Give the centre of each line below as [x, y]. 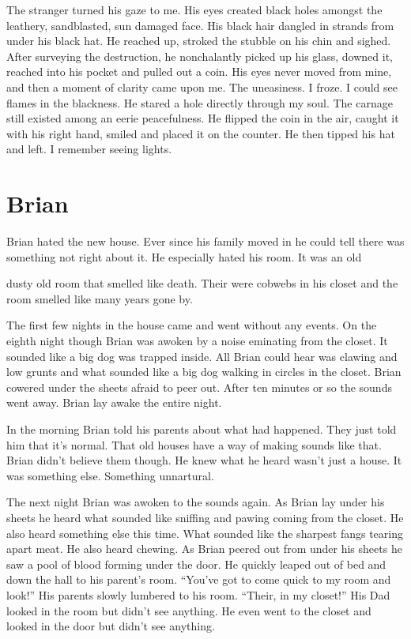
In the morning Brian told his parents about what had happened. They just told [202, 429]
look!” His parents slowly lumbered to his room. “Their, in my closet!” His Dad [198, 594]
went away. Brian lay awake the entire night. [114, 402]
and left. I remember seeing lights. [89, 149]
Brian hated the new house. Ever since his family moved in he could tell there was [205, 241]
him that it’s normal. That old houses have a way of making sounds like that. [194, 444]
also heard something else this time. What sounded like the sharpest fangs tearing [205, 533]
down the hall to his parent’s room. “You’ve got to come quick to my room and [199, 579]
